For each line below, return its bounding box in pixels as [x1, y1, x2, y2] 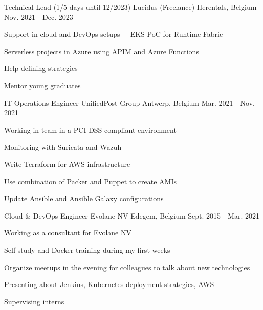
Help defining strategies [4, 63, 78, 74]
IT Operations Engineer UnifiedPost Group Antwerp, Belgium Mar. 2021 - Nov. [4, 97, 255, 108]
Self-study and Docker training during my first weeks [4, 244, 170, 255]
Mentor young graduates [4, 80, 81, 90]
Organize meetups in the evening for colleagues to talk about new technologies [4, 261, 250, 272]
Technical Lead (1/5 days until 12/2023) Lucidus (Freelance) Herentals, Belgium [4, 2, 257, 12]
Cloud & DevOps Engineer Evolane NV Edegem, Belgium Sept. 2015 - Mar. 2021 [4, 210, 259, 221]
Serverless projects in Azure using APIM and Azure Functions [4, 45, 199, 56]
